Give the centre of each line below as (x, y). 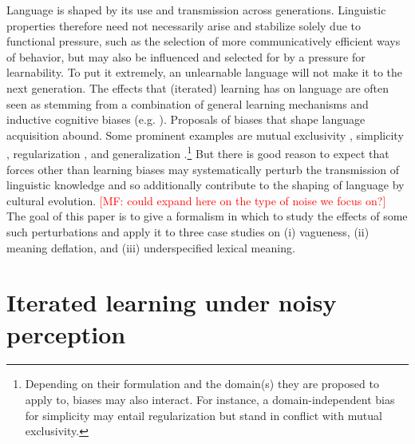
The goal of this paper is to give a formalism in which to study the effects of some (207, 216)
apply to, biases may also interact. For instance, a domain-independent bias (210, 400)
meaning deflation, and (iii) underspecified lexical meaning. (151, 247)
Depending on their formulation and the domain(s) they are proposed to (202, 384)
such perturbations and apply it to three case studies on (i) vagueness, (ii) (188, 231)
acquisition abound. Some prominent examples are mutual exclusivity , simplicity (205, 135)
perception (66, 333)
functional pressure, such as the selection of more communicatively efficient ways (204, 41)
